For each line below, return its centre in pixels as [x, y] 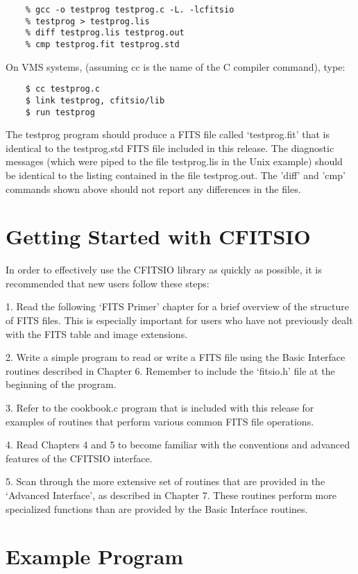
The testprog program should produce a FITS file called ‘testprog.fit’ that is [168, 134]
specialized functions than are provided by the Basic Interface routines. [157, 508]
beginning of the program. [61, 384]
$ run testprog [60, 112]
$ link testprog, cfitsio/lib [95, 100]
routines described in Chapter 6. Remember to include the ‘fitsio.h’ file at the [170, 370]
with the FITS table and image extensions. [97, 334]
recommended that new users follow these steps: [108, 283]
